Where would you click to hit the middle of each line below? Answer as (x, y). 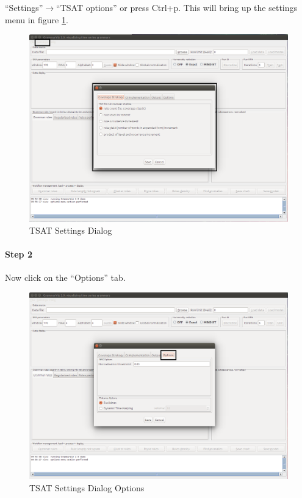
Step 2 (19, 254)
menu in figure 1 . (37, 19)
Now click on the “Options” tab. (65, 277)
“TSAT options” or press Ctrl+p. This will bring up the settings (177, 7)
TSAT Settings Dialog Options (87, 487)
